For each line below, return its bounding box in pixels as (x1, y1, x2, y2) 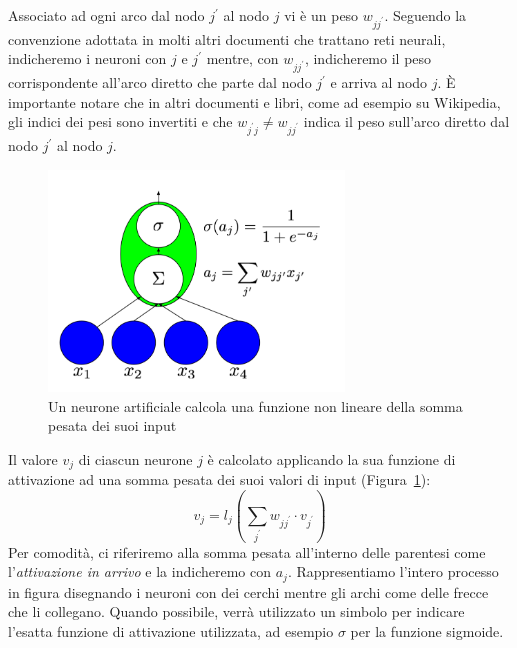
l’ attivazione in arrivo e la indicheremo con (8, 561, 271, 582)
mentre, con (206, 48, 279, 69)
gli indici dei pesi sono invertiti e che (8, 111, 233, 132)
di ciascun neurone (78, 448, 193, 469)
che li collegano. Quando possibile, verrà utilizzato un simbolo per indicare (8, 601, 465, 622)
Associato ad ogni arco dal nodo (8, 5, 205, 25)
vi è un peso (284, 5, 359, 25)
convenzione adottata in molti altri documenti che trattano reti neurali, (8, 28, 446, 49)
